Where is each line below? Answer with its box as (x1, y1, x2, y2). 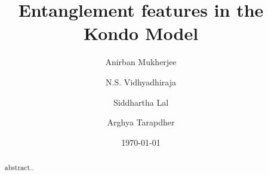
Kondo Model (83, 21, 199, 45)
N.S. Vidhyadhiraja (106, 75, 176, 88)
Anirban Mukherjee (105, 56, 177, 68)
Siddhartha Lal (113, 96, 169, 108)
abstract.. (4, 162, 34, 173)
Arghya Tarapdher (107, 116, 175, 128)
